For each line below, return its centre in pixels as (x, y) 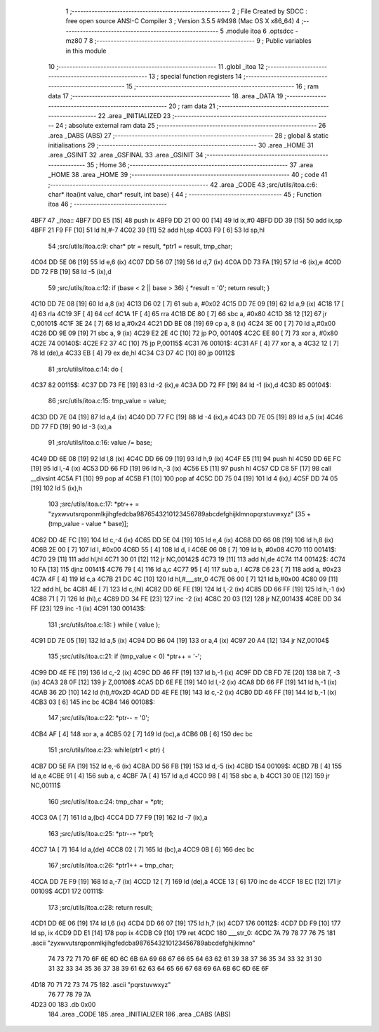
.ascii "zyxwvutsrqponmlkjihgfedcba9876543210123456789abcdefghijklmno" (143, 943)
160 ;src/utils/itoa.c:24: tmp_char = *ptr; (106, 802)
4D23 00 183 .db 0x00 (63, 1004)
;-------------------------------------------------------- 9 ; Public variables (203, 41)
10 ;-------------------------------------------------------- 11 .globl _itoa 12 (156, 66)
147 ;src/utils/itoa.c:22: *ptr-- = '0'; (99, 718)
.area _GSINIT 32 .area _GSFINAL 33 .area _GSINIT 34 (126, 155)
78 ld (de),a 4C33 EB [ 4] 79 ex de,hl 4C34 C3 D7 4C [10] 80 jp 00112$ (133, 353)
